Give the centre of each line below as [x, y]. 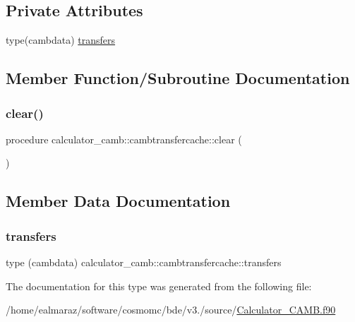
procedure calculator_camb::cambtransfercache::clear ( [124, 139]
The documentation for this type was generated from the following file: [159, 286]
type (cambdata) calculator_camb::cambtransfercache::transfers [144, 262]
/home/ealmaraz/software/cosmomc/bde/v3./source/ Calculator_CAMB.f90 [171, 310]
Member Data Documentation [118, 201]
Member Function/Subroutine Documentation [178, 78]
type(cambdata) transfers [61, 40]
